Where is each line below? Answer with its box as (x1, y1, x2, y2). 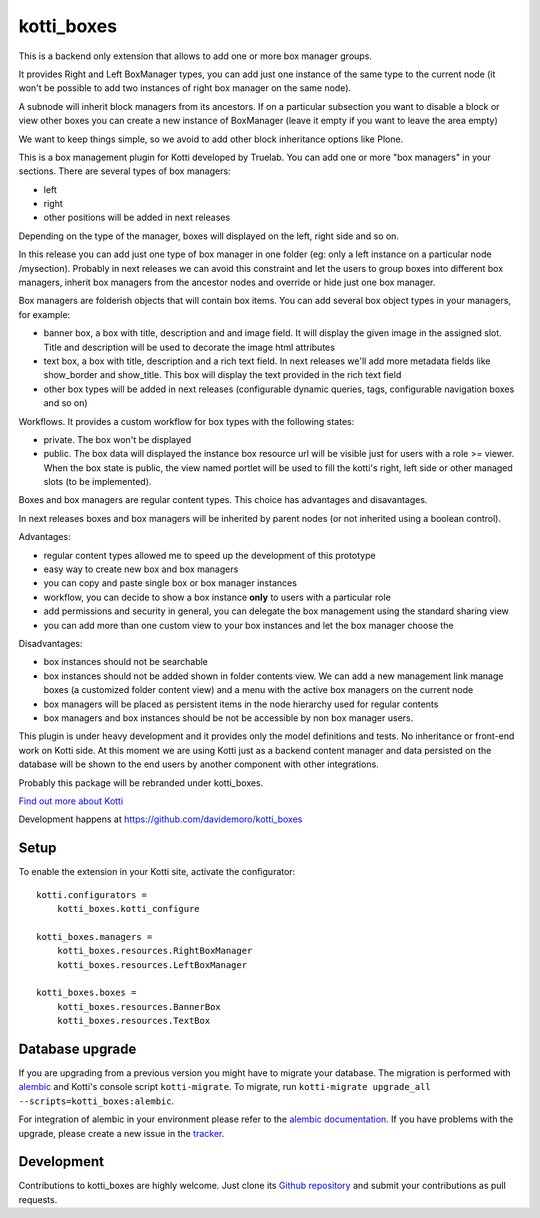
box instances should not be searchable (43, 656, 209, 668)
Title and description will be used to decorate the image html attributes (43, 341, 335, 353)
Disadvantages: (18, 638, 83, 649)
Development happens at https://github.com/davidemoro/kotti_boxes (18, 813, 303, 825)
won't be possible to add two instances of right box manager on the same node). (18, 82, 352, 94)
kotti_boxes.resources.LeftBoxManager (56, 959, 248, 970)
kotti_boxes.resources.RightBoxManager (56, 945, 253, 957)
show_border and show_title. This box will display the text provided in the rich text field (43, 369, 402, 381)
